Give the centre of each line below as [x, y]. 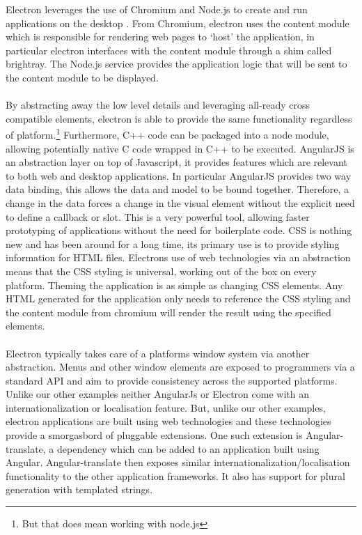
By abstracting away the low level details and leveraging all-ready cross [158, 105]
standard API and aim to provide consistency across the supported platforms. [172, 380]
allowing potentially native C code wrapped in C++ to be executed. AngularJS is [180, 148]
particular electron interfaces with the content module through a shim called [169, 50]
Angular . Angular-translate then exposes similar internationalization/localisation [178, 462]
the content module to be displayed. [82, 77]
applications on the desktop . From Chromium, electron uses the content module [178, 23]
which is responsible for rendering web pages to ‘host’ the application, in [160, 37]
